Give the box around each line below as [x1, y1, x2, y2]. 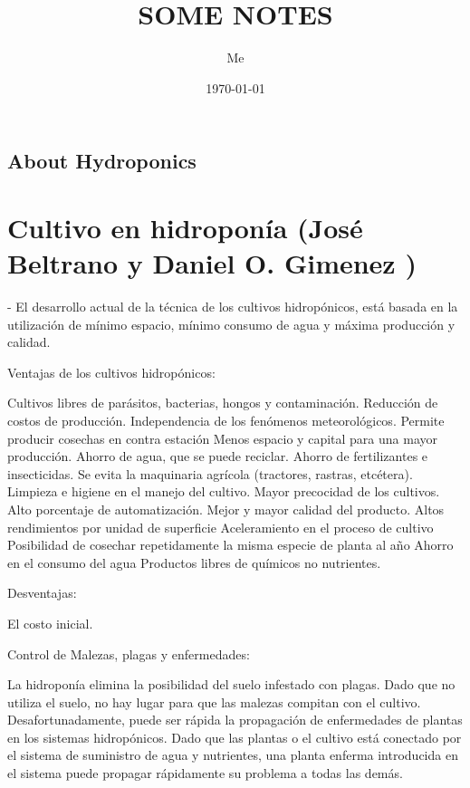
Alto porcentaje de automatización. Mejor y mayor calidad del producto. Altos [7, 499, 445, 518]
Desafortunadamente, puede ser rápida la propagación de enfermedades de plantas [7, 710, 463, 729]
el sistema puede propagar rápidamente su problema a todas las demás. [7, 764, 403, 783]
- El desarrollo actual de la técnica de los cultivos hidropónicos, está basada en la [7, 297, 458, 316]
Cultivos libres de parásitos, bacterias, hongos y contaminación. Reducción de [7, 393, 438, 412]
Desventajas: [7, 583, 77, 602]
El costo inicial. [7, 613, 93, 632]
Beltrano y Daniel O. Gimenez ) [7, 245, 417, 282]
